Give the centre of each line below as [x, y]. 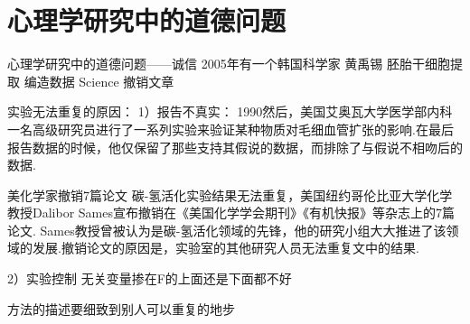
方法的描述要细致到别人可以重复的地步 [121, 308]
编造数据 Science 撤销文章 [99, 81]
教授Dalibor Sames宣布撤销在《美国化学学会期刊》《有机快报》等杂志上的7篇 [231, 213]
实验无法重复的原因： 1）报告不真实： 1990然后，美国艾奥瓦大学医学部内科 [230, 111]
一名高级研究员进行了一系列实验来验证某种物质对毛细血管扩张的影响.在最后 [230, 129]
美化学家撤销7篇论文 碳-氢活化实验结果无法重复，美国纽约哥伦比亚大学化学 [230, 194]
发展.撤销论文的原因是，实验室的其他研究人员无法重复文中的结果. [226, 248]
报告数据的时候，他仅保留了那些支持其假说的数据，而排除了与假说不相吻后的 [235, 147]
